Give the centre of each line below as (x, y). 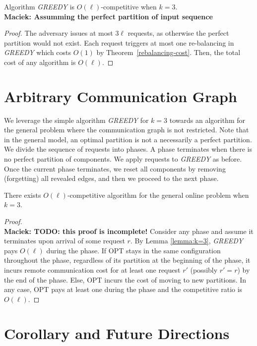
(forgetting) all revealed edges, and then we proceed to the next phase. (111, 178)
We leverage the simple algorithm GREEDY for (76, 120)
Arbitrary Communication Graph (121, 96)
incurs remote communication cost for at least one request (92, 270)
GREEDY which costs (38, 52)
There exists (23, 195)
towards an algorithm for (207, 120)
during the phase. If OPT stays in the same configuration (133, 250)
